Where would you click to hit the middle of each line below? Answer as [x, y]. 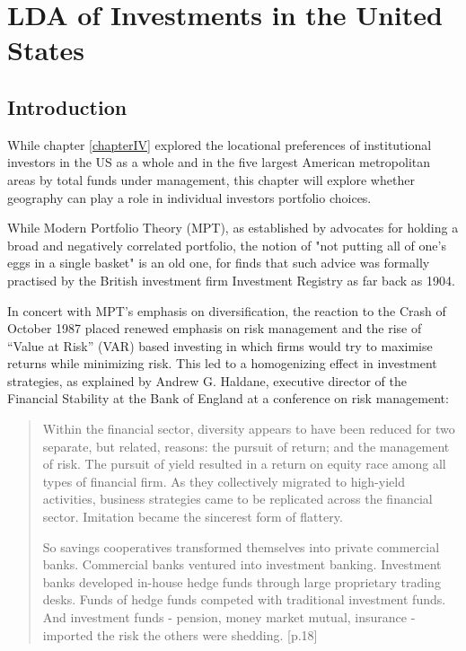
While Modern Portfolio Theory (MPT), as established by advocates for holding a [233, 228]
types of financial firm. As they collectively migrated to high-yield [224, 481]
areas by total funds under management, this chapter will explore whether [211, 179]
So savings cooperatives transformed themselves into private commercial [241, 546]
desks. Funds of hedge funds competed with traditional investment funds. [244, 599]
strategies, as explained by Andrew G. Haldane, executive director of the [207, 380]
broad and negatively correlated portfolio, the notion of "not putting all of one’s [227, 245]
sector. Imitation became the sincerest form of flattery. [193, 517]
